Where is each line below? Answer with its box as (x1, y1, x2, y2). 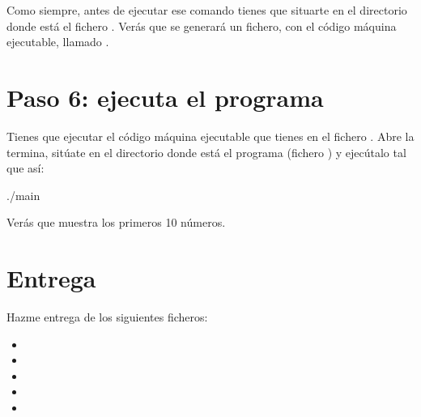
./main (6, 186, 40, 203)
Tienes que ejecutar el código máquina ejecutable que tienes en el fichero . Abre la (6, 127, 415, 144)
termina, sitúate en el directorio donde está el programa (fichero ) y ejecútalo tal (6, 143, 406, 160)
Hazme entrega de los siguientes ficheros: (6, 308, 208, 325)
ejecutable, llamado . (6, 33, 109, 50)
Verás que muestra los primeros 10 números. (6, 214, 226, 231)
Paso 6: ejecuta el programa (6, 80, 324, 113)
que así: (6, 160, 45, 177)
